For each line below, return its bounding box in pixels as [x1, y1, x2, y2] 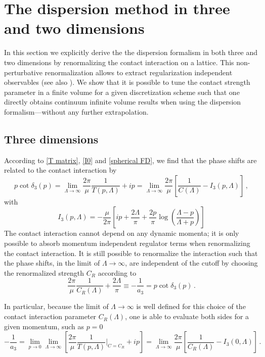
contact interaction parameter [4, 311, 97, 322]
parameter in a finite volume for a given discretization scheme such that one [4, 86, 240, 97]
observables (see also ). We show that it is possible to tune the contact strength [4, 77, 250, 87]
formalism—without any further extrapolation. [4, 106, 149, 117]
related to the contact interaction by [4, 165, 117, 175]
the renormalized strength [4, 267, 84, 278]
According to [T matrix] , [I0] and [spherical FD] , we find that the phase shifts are [4, 155, 257, 165]
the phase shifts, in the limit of [4, 258, 100, 268]
